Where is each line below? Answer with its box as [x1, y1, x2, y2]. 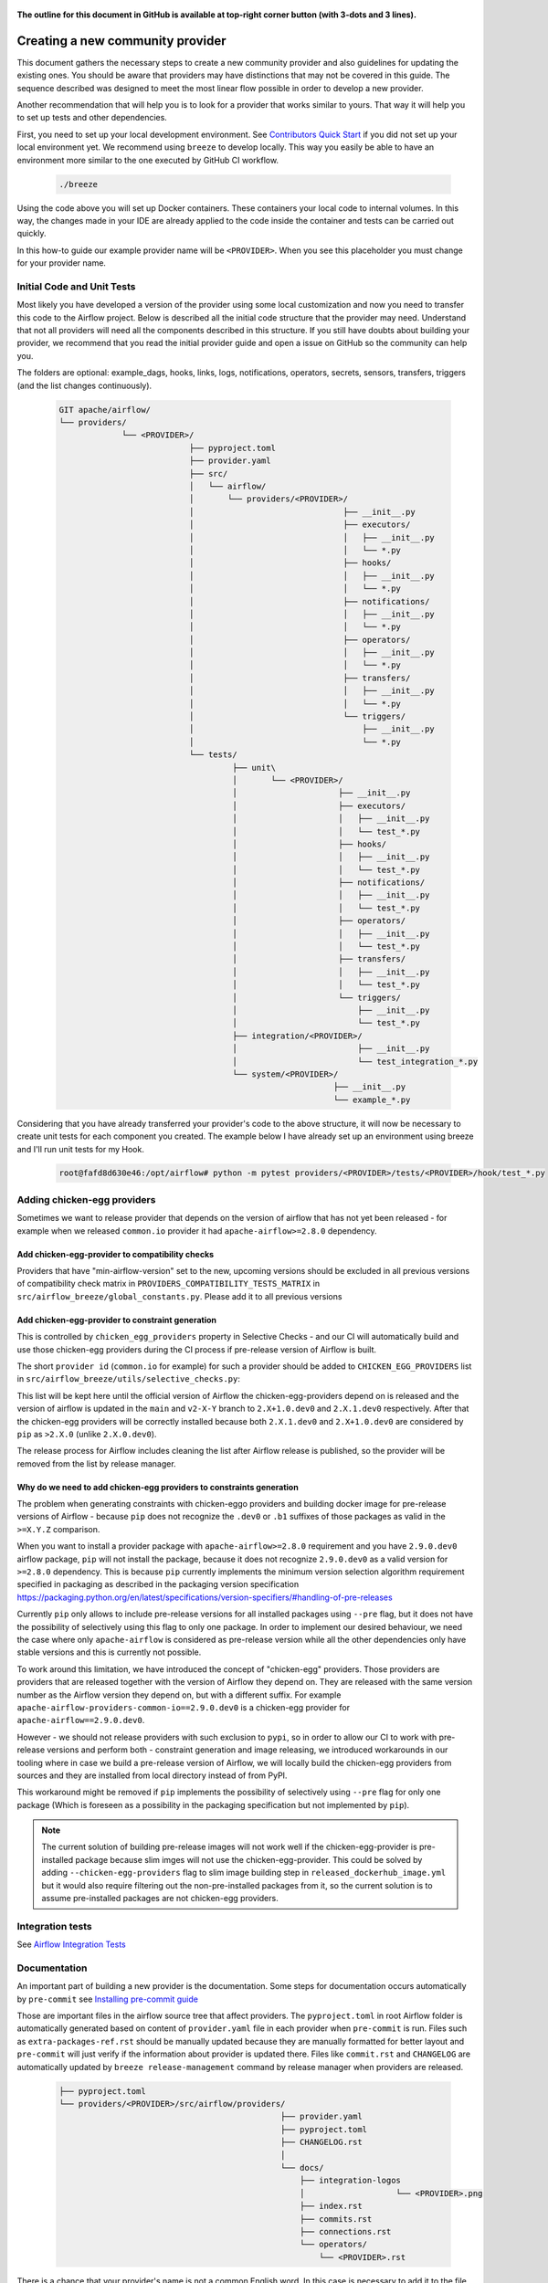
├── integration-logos [300, 2175, 402, 2186]
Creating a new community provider [16, 33, 227, 48]
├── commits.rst [300, 2214, 373, 2224]
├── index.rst [300, 2201, 363, 2212]
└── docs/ [279, 2162, 324, 2173]
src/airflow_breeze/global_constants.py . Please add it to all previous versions [16, 1290, 342, 1301]
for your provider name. [16, 258, 107, 268]
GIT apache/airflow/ [58, 405, 151, 415]
